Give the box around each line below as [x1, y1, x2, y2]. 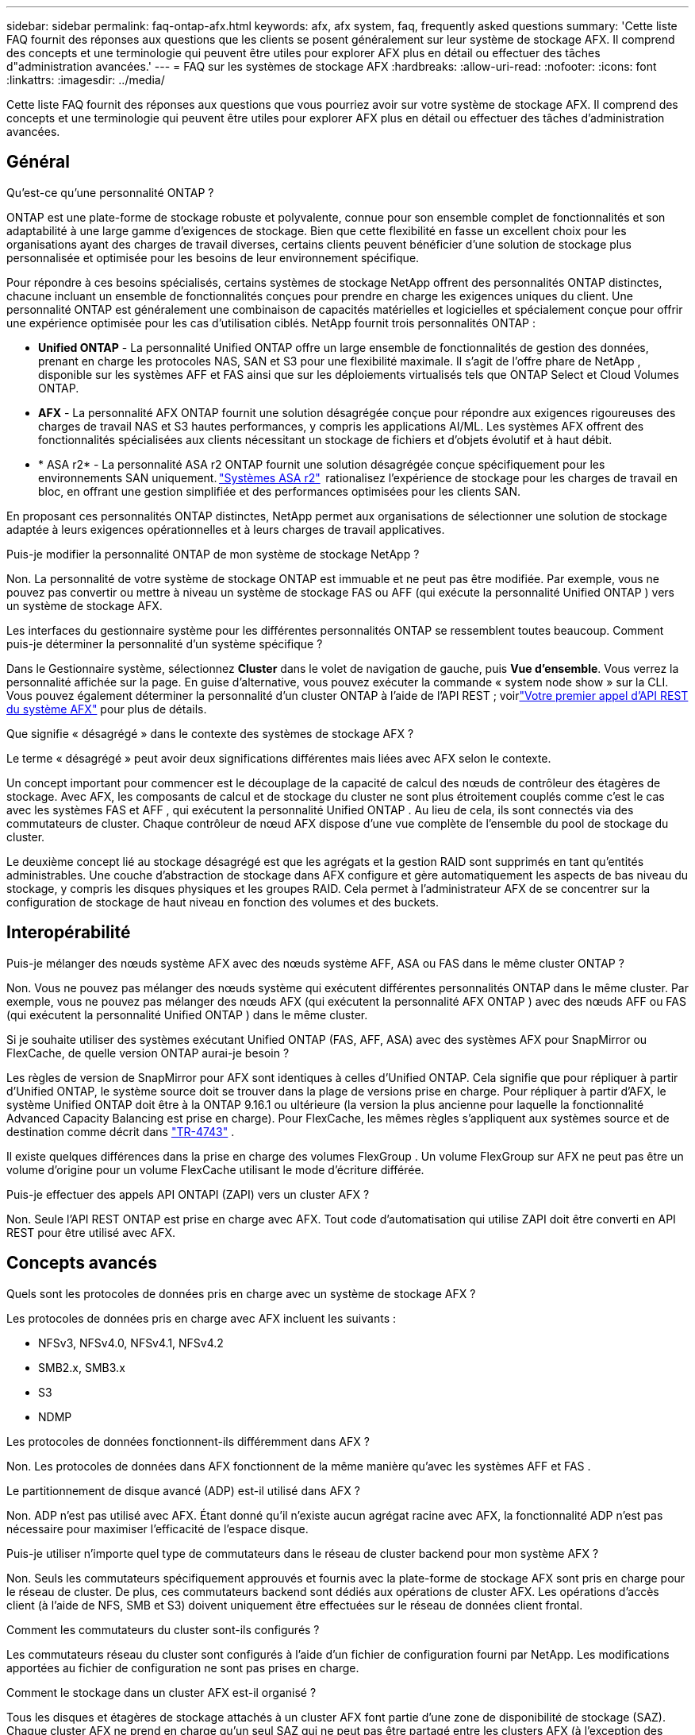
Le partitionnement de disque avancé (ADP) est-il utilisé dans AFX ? [6, 1483, 360, 1497]
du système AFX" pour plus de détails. [6, 701, 207, 716]
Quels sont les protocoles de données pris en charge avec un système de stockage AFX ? [6, 1286, 476, 1300]
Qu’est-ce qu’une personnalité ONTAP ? [6, 185, 214, 199]
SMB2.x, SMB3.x [38, 1360, 125, 1374]
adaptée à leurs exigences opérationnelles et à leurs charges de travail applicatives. [6, 522, 445, 536]
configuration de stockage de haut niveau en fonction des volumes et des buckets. [6, 895, 440, 909]
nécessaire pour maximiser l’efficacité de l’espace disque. [6, 1521, 309, 1536]
